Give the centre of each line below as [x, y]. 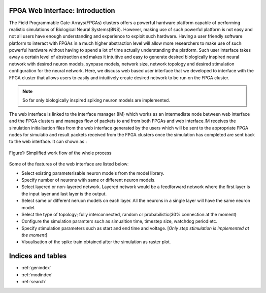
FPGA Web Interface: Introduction [62, 11]
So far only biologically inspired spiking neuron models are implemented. [96, 100]
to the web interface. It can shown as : [48, 142]
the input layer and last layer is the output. [64, 194]
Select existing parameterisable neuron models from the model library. [93, 173]
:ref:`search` [34, 282]
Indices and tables [38, 256]
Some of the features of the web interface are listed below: [69, 164]
